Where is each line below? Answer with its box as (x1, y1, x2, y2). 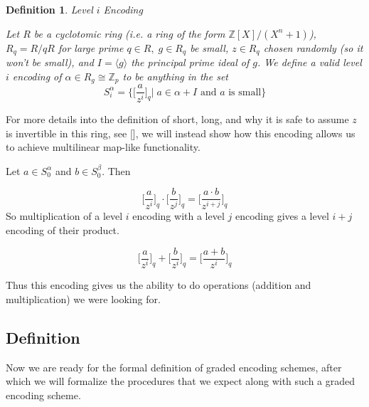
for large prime (58, 40, 124, 55)
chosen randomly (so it (263, 40, 363, 55)
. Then (102, 163, 131, 178)
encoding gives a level (235, 208, 329, 223)
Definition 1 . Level (6, 2, 93, 16)
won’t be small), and (6, 55, 94, 70)
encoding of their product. (6, 222, 119, 237)
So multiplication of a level (6, 208, 123, 223)
